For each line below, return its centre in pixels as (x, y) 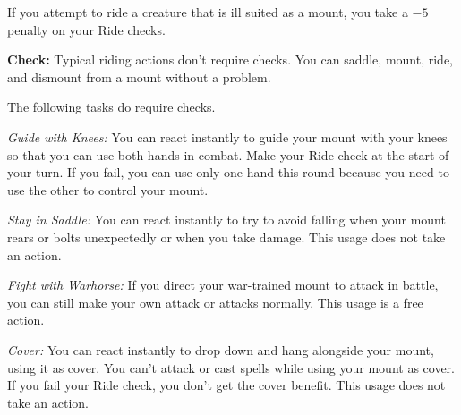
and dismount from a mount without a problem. (139, 76)
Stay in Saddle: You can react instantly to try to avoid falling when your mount (226, 220)
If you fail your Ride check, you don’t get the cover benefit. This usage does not (226, 385)
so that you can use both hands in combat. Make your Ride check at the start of (228, 154)
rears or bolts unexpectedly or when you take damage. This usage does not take (226, 237)
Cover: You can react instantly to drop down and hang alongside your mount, (221, 349)
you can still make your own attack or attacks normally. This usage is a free (215, 302)
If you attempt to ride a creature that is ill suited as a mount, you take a (208, 12)
